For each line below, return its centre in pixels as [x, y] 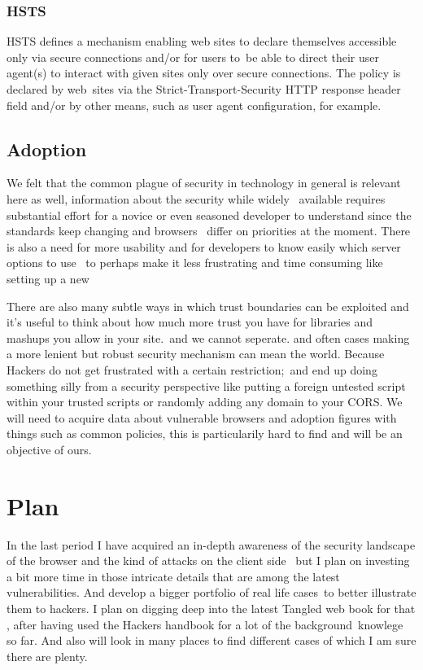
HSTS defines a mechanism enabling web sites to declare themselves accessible [202, 41]
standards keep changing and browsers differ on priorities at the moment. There [209, 231]
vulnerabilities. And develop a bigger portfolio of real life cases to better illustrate [211, 592]
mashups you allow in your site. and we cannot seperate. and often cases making [208, 337]
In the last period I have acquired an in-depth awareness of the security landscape [211, 544]
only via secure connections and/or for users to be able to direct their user [193, 57]
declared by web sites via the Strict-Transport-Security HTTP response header [204, 89]
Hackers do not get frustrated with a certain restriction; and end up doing [192, 369]
